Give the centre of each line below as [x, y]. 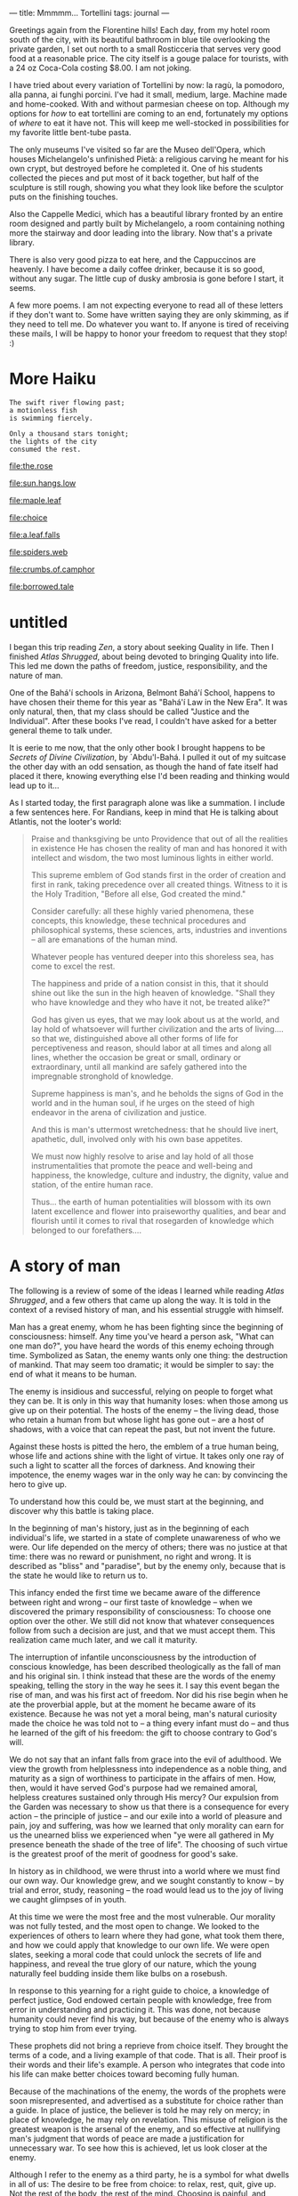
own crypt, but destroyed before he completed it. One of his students [136, 169]
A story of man [65, 1266]
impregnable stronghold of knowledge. [102, 1076]
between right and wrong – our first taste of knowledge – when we [131, 1602]
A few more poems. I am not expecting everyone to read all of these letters [146, 305]
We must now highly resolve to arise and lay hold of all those [142, 1156]
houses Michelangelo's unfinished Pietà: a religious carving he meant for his [149, 159]
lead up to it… [34, 785]
